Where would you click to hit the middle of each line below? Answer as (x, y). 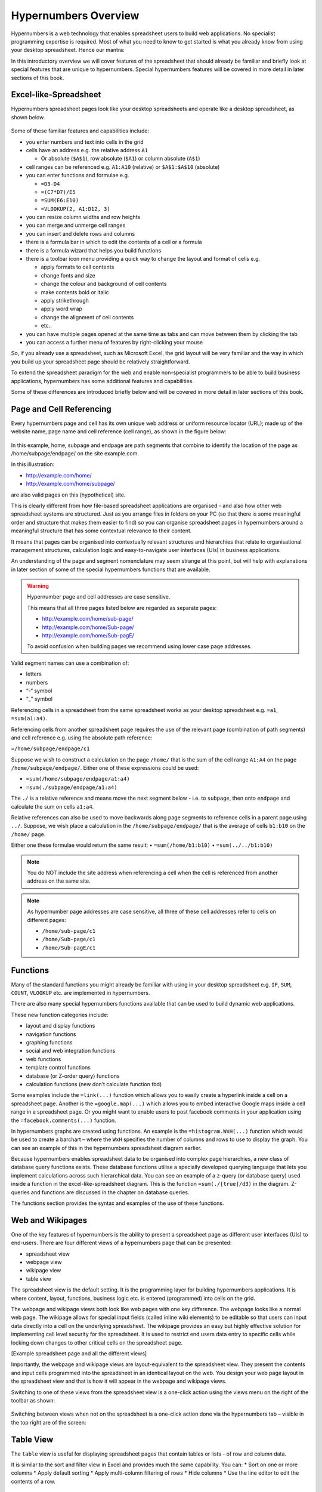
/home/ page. (28, 834)
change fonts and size (68, 275)
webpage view (44, 1262)
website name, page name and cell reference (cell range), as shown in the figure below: (119, 431)
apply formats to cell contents (78, 267)
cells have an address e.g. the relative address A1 (87, 150)
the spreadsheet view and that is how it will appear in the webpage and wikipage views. (119, 1381)
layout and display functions (61, 1026)
